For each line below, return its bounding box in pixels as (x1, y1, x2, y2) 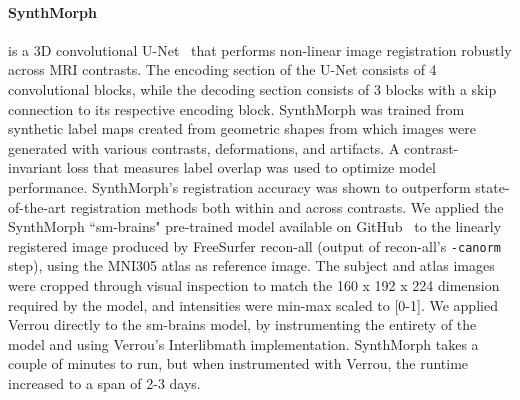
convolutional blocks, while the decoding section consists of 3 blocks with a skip (8, 78, 497, 99)
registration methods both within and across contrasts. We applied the (70, 196, 504, 217)
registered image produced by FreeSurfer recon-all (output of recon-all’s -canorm (8, 235, 501, 256)
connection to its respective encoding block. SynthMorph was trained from (8, 98, 465, 119)
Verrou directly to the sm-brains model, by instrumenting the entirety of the (8, 314, 477, 335)
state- (475, 176, 510, 197)
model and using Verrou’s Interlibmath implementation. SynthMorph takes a (8, 333, 479, 354)
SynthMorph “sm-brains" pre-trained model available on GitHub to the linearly (8, 216, 502, 237)
